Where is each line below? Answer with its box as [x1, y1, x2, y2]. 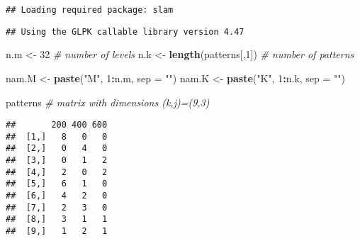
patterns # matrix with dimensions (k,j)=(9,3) [6, 94, 210, 109]
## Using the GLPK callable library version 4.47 [6, 26, 244, 37]
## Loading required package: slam [6, 5, 174, 15]
